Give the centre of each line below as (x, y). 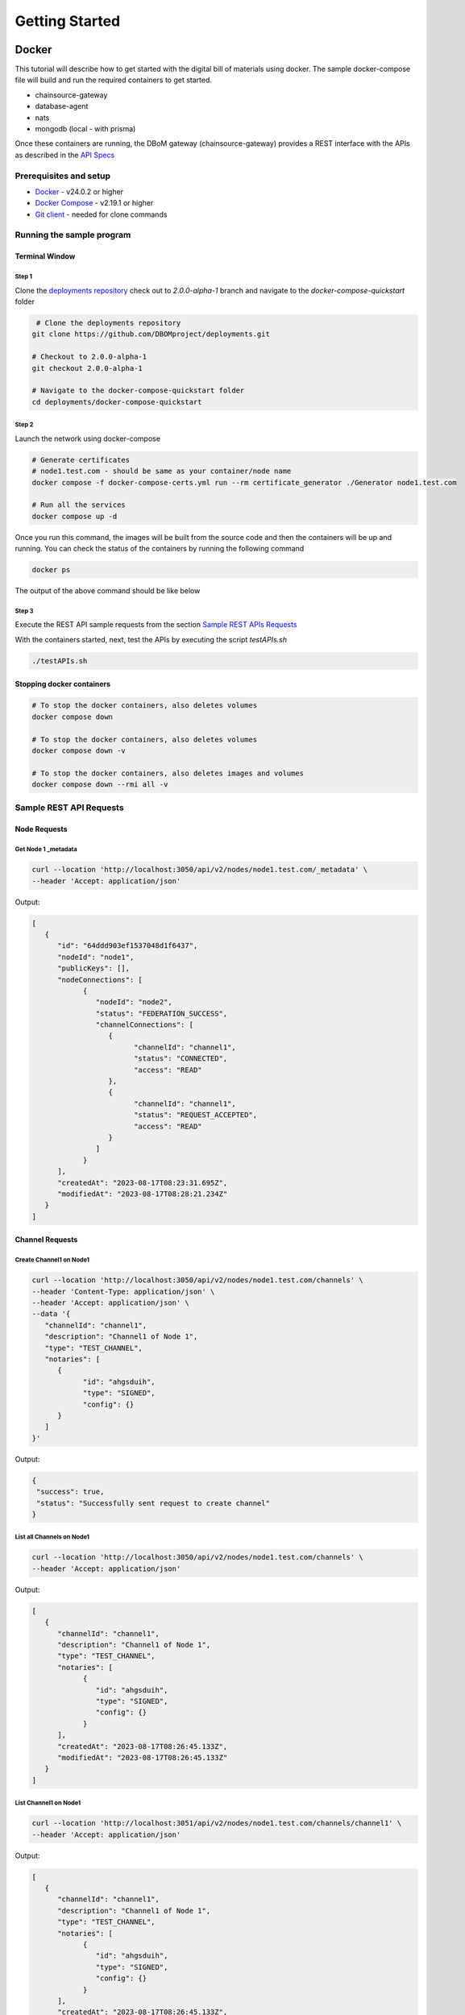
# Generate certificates (81, 460)
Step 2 (24, 425)
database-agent (62, 106)
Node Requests (41, 829)
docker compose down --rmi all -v (100, 785)
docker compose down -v (79, 750)
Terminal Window (45, 256)
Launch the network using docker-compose (88, 438)
